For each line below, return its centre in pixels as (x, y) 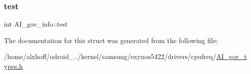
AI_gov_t (232, 56)
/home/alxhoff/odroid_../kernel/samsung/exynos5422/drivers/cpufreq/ (110, 56)
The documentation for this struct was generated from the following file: (111, 40)
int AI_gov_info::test (36, 24)
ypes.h (13, 66)
